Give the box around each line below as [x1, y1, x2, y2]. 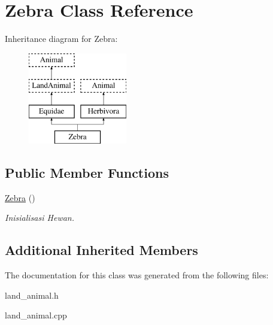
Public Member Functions [5, 163, 169, 181]
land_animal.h [5, 288, 59, 301]
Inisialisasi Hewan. [5, 211, 75, 224]
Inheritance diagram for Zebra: [5, 32, 118, 45]
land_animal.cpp [5, 309, 67, 321]
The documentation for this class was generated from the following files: [5, 269, 269, 281]
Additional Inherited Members [5, 241, 198, 259]
